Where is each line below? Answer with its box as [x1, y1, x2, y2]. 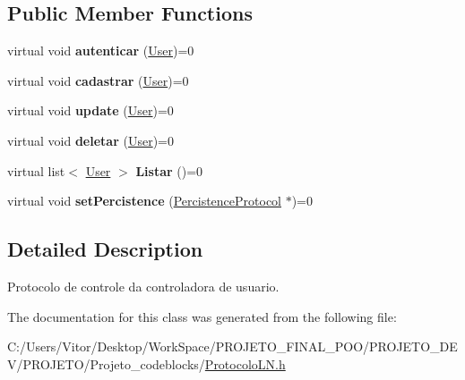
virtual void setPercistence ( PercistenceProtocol [7, 191, 281, 210]
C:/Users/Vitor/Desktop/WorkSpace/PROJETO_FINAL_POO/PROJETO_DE [7, 337, 458, 356]
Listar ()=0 [135, 161, 203, 180]
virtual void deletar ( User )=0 [7, 131, 174, 149]
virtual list [7, 161, 65, 180]
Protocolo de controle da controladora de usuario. [7, 276, 280, 295]
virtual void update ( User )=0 [7, 101, 174, 120]
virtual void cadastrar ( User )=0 [7, 71, 189, 89]
